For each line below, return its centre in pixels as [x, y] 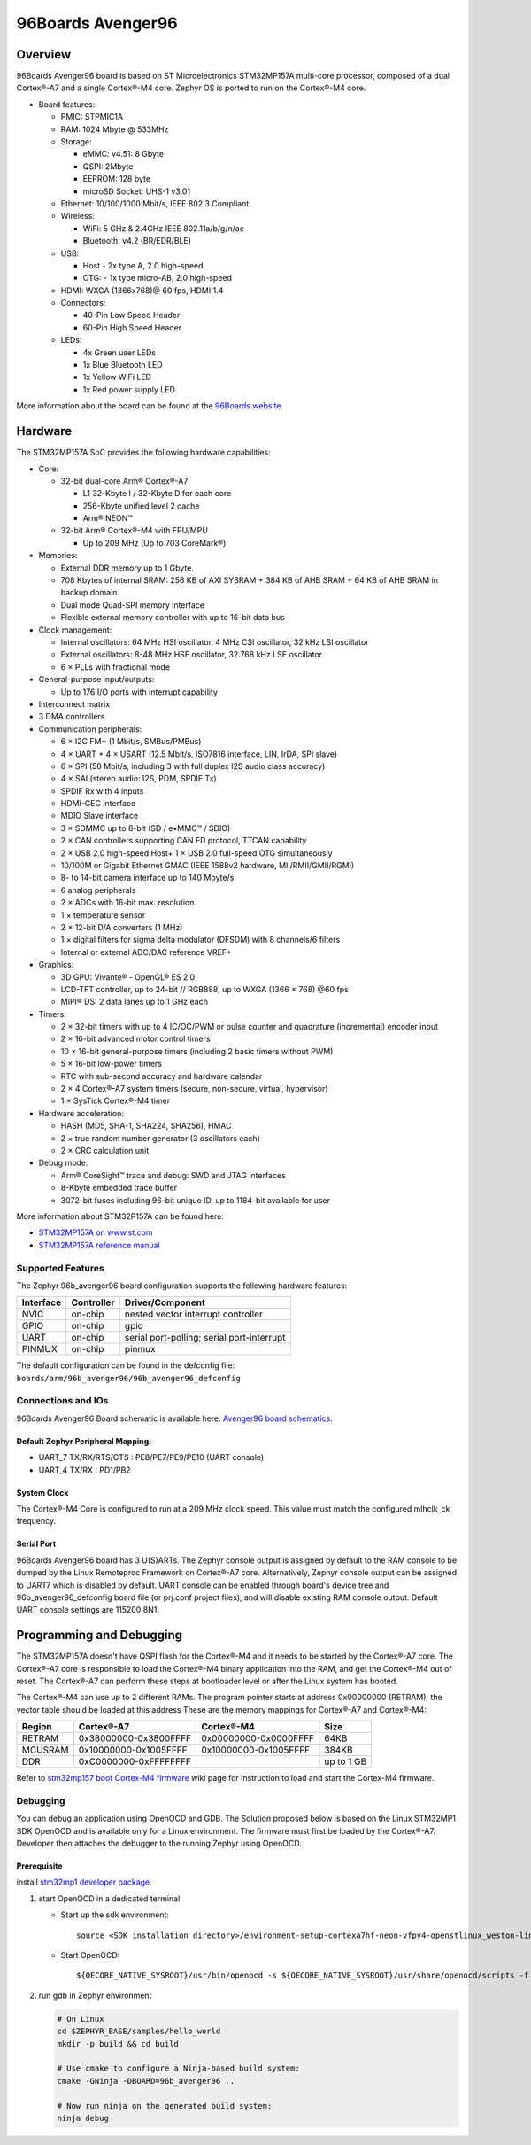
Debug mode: [63, 1163]
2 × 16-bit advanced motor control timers [135, 1039]
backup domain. [90, 593]
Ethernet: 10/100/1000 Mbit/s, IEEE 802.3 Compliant [155, 203]
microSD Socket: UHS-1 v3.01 [136, 191]
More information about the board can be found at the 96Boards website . [150, 406]
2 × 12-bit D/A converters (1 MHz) [122, 927]
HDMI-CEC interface [98, 804]
